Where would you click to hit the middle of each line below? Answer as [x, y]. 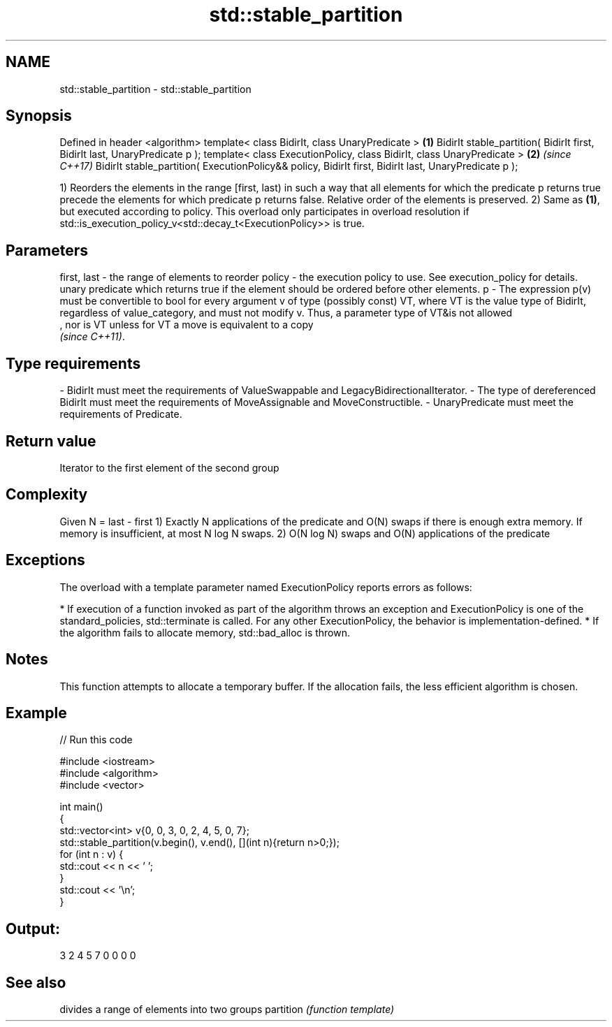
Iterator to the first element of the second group [169, 467]
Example [36, 713]
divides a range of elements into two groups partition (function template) [227, 1010]
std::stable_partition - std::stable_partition [155, 89]
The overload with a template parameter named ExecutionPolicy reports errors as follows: [266, 587]
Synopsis [39, 116]
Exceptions [45, 560]
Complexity [47, 495]
